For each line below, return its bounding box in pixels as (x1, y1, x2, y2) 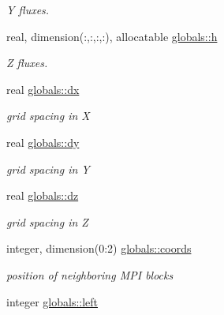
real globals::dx (6, 81, 80, 97)
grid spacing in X (6, 107, 90, 124)
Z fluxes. (6, 54, 48, 71)
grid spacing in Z (6, 213, 88, 230)
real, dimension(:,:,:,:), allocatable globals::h (6, 28, 218, 44)
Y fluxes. (6, 2, 50, 17)
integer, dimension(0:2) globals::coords (6, 240, 192, 257)
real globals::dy (6, 133, 80, 150)
